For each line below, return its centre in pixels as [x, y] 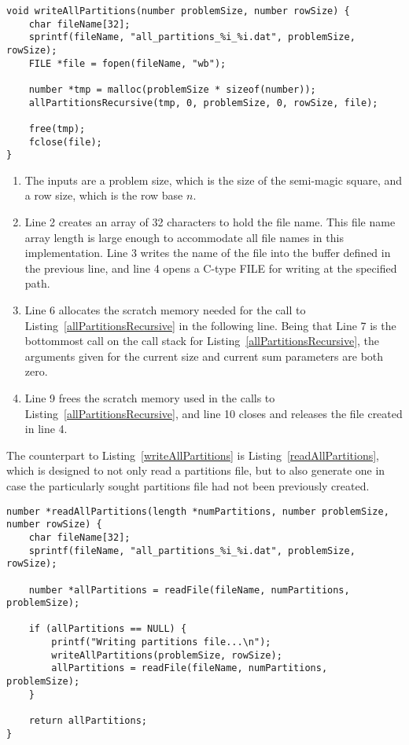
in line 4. [46, 429]
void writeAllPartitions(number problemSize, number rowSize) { [178, 11]
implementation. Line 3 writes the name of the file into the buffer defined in [208, 253]
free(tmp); [57, 128]
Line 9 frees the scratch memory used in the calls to [150, 398]
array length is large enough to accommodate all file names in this [184, 237]
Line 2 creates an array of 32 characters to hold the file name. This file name [210, 222]
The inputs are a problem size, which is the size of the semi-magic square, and [214, 180]
